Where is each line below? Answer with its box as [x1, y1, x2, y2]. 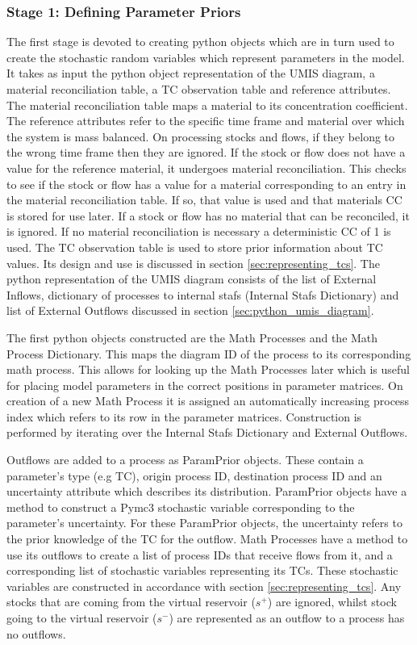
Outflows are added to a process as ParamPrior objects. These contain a [6, 451, 364, 468]
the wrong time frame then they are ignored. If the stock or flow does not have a [6, 144, 406, 161]
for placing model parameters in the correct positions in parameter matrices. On [6, 376, 403, 393]
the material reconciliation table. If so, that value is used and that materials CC [6, 191, 402, 208]
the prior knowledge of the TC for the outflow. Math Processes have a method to [6, 530, 408, 547]
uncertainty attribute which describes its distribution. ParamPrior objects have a [6, 483, 407, 500]
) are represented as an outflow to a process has [169, 609, 405, 626]
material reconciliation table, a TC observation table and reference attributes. [6, 81, 391, 97]
